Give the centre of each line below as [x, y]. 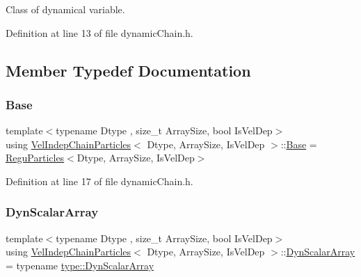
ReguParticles [35, 158]
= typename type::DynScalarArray [80, 265]
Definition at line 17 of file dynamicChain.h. [99, 181]
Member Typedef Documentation [128, 70]
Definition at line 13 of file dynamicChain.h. [99, 32]
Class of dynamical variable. [65, 9]
